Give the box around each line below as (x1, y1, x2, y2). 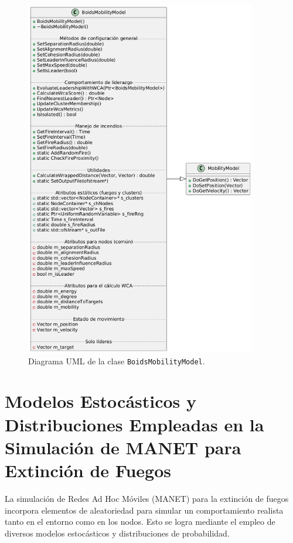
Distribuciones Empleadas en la (5, 412, 264, 436)
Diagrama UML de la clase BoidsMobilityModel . (28, 354, 205, 367)
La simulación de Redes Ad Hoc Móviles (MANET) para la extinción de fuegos (5, 492, 289, 504)
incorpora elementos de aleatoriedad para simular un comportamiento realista (5, 504, 284, 516)
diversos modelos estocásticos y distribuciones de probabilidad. (5, 527, 230, 539)
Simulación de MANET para (5, 435, 241, 459)
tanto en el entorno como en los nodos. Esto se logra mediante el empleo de (5, 515, 275, 528)
